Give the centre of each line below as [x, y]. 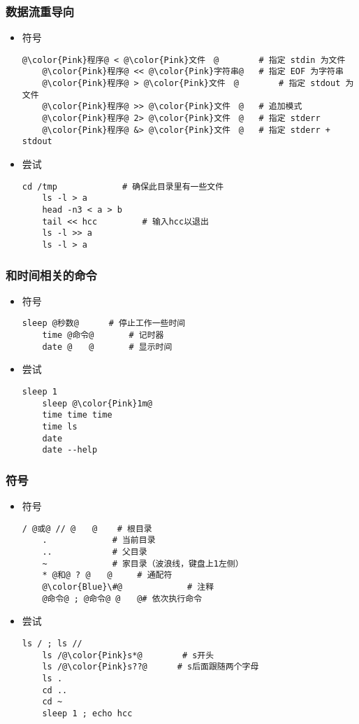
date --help [70, 450]
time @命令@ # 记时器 [103, 335]
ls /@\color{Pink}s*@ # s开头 [128, 655]
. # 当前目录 [99, 540]
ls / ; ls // [52, 643]
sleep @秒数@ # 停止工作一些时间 [104, 324]
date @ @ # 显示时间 [107, 347]
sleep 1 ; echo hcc [87, 713]
